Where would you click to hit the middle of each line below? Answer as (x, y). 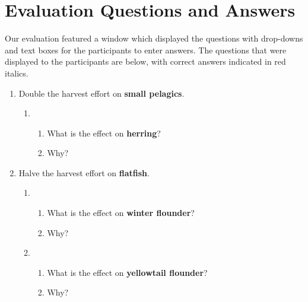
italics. (17, 73)
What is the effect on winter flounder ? (121, 213)
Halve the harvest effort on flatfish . (84, 172)
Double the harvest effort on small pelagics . (101, 93)
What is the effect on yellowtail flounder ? (127, 272)
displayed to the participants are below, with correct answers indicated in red (145, 61)
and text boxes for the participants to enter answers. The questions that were (146, 50)
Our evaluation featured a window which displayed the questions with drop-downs (154, 38)
